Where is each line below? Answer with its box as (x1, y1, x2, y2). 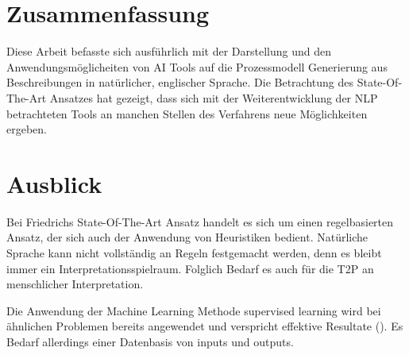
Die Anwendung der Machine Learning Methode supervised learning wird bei (6, 302, 381, 318)
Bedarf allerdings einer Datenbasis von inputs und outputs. (6, 333, 294, 349)
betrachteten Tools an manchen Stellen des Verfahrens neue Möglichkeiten (6, 105, 368, 122)
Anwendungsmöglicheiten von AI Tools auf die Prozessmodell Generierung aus (6, 58, 388, 75)
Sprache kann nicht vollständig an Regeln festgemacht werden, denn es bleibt (6, 245, 382, 260)
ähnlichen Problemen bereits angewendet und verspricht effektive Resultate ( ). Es (6, 318, 403, 334)
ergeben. (6, 121, 47, 137)
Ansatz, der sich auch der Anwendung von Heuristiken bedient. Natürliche (6, 229, 368, 245)
